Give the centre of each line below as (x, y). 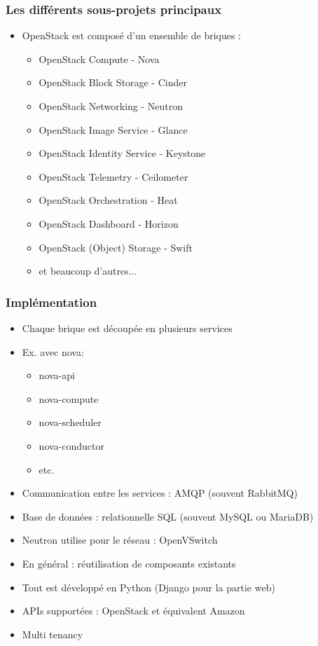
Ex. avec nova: (53, 351)
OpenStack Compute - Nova (99, 59)
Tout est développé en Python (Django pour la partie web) (148, 587)
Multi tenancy (53, 634)
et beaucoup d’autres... (88, 271)
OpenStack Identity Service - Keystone (122, 153)
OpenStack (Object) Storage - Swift (116, 247)
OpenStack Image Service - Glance (113, 129)
